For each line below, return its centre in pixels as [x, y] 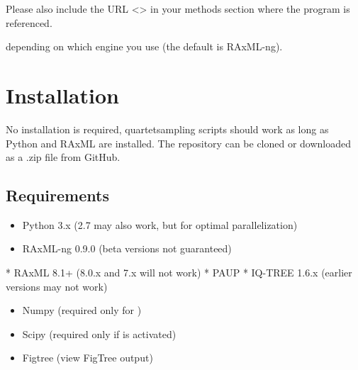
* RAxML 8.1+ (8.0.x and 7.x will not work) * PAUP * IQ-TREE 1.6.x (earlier [179, 273]
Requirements [57, 195]
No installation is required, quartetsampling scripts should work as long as [167, 129]
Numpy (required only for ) [82, 310]
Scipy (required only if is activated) [99, 333]
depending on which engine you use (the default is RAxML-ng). [144, 46]
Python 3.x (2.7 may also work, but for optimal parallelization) [160, 224]
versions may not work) [57, 286]
